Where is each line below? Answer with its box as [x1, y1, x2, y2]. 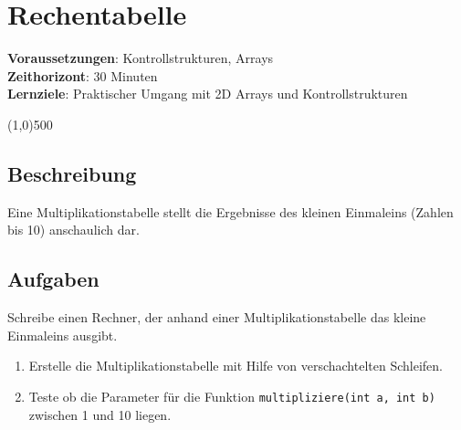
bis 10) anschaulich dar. [7, 220, 140, 239]
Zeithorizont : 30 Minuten [7, 66, 158, 85]
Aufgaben [7, 265, 100, 293]
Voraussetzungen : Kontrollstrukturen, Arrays [7, 48, 274, 68]
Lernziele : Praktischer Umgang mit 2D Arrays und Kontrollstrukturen [7, 84, 408, 103]
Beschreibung [7, 159, 137, 187]
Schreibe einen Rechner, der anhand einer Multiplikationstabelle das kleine [7, 308, 426, 327]
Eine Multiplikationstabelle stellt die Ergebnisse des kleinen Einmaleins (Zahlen [7, 202, 454, 221]
